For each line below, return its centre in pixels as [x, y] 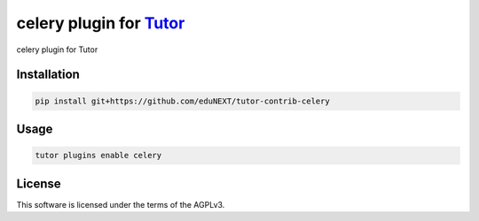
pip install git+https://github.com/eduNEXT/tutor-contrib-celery [182, 101]
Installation [48, 75]
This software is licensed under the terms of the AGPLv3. [121, 204]
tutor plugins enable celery [98, 156]
